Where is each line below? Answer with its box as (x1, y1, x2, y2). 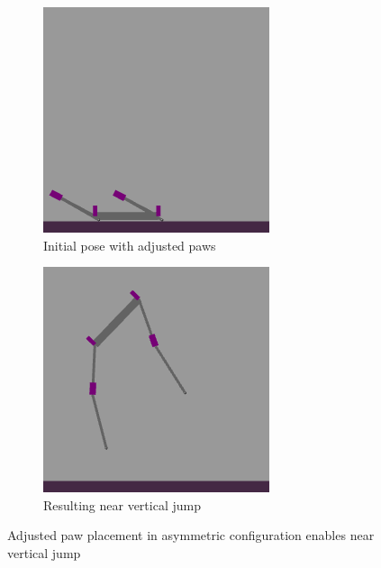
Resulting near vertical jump (43, 495, 201, 514)
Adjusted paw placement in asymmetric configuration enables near (7, 526, 375, 545)
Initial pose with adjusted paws (43, 235, 216, 254)
